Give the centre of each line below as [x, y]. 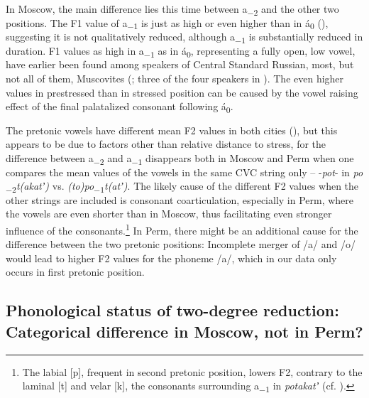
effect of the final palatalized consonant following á [116, 106]
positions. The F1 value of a [67, 22]
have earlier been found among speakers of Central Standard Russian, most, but [180, 64]
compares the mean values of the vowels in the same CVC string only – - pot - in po [184, 172]
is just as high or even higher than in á [226, 22]
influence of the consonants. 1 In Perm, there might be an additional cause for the [182, 229]
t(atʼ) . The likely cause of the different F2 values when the [232, 186]
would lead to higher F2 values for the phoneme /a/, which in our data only [171, 258]
